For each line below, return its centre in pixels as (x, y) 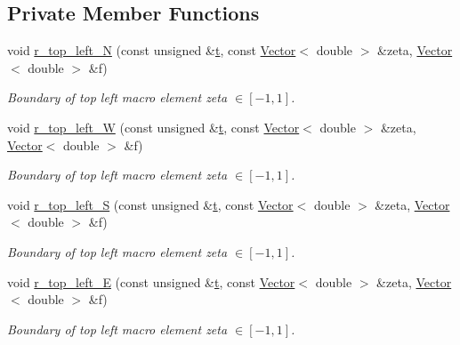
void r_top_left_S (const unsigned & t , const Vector (150, 204)
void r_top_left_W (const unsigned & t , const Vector (153, 127)
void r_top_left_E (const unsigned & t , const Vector (151, 281)
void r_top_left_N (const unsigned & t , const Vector (152, 50)
